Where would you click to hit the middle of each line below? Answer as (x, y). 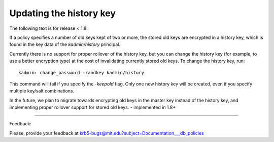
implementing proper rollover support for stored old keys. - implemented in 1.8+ (93, 107)
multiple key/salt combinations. (42, 91)
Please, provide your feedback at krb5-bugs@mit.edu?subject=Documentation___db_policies (107, 133)
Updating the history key (63, 13)
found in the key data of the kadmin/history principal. (65, 44)
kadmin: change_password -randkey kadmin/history (81, 73)
